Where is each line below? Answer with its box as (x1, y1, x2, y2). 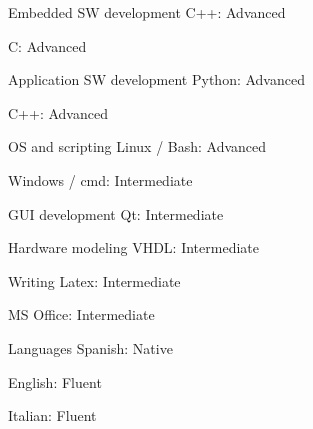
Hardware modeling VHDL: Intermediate (8, 237, 259, 258)
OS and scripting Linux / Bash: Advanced (8, 136, 267, 157)
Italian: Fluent (8, 405, 97, 426)
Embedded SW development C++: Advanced (8, 2, 286, 22)
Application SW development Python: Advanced (8, 69, 305, 90)
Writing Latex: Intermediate (8, 270, 181, 291)
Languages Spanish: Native (8, 337, 173, 358)
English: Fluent (8, 371, 102, 392)
